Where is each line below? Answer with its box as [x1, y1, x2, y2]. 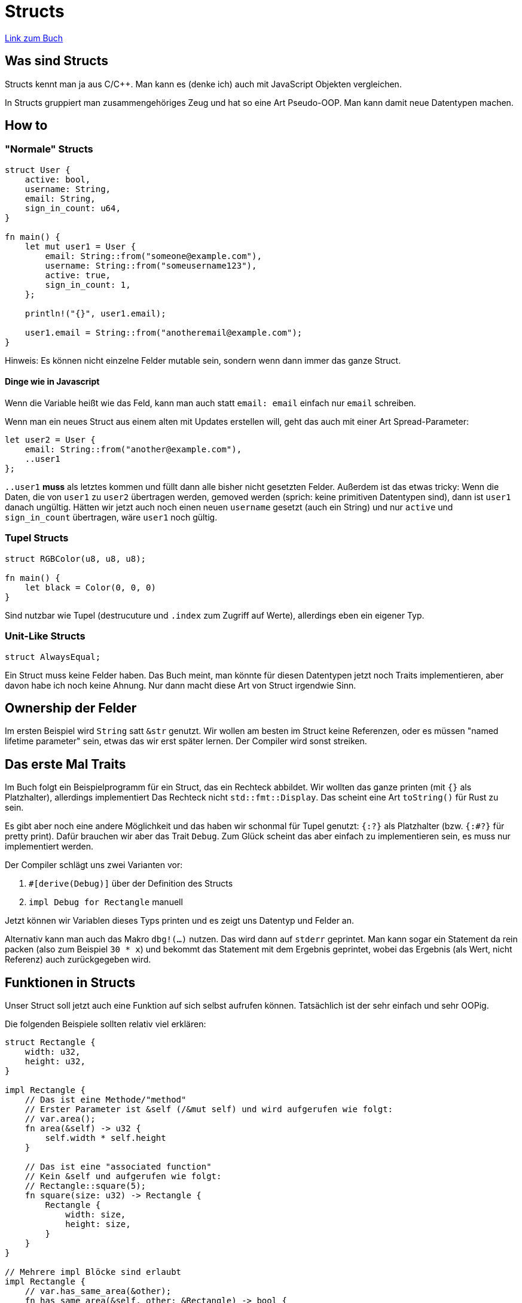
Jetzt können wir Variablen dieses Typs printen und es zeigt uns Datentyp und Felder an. [5, 915, 355, 926]
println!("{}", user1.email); [25, 308, 166, 318]
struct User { [5, 165, 71, 175]
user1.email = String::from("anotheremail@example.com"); [25, 327, 303, 337]
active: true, [45, 270, 111, 280]
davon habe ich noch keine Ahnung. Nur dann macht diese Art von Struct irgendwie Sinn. [5, 680, 356, 690]
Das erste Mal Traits [5, 756, 126, 772]
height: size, [65, 1219, 131, 1229]
